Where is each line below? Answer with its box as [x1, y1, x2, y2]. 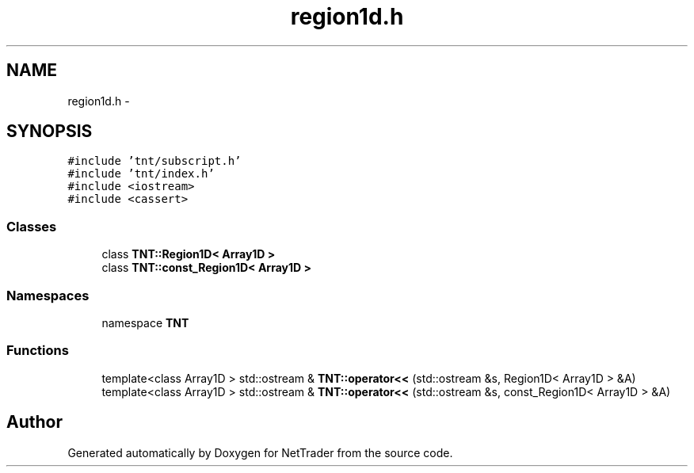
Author [6, 412, 63, 433]
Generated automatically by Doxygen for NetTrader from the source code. [67, 445, 453, 460]
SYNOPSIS [6, 121, 93, 142]
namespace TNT [101, 315, 189, 330]
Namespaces [6, 287, 90, 303]
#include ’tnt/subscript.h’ [67, 154, 242, 168]
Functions [6, 342, 69, 359]
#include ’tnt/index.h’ [67, 167, 215, 181]
